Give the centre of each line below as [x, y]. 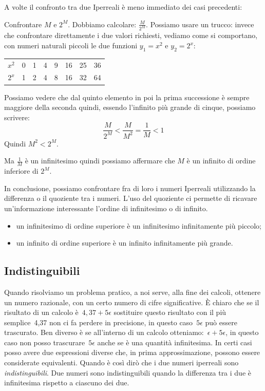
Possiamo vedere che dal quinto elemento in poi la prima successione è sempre [127, 97]
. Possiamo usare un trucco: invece [200, 24]
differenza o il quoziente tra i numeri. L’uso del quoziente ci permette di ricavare [131, 198]
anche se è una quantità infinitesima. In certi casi [175, 342]
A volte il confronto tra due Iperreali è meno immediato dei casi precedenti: [123, 7]
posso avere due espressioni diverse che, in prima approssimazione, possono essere [132, 352]
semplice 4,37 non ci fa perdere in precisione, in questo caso [99, 322]
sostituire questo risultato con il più [170, 312]
